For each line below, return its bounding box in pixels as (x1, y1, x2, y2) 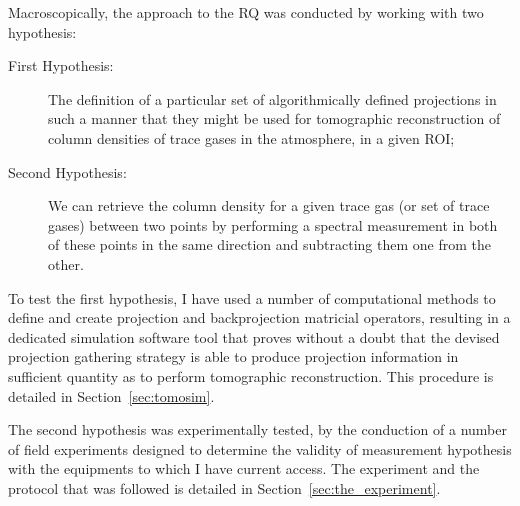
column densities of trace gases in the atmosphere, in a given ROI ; (48, 127, 455, 148)
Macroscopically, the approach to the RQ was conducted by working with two (8, 2, 484, 22)
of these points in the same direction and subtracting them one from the (48, 234, 491, 255)
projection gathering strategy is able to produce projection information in (8, 346, 459, 367)
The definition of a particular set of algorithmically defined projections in (48, 88, 497, 109)
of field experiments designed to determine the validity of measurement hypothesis (8, 438, 512, 459)
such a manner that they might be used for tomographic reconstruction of (48, 108, 501, 129)
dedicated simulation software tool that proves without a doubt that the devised (8, 326, 500, 347)
